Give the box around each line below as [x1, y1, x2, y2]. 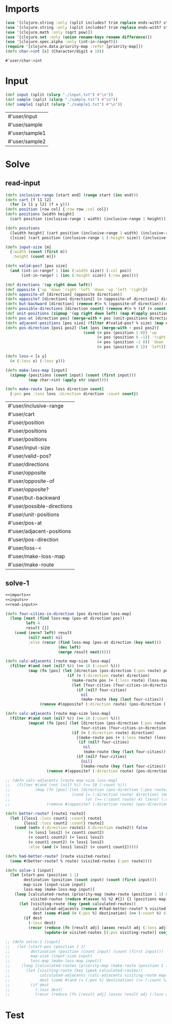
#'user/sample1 [8, 129, 46, 136]
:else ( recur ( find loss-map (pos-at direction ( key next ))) [28, 640, 161, 645]
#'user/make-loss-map [8, 553, 66, 560]
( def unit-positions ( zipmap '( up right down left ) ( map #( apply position [5, 311, 168, 316]
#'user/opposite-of [8, 478, 55, 485]
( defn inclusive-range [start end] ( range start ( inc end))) [5, 192, 139, 198]
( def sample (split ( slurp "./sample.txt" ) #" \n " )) [5, 97, 118, 102]
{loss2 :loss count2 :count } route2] [24, 820, 104, 826]
